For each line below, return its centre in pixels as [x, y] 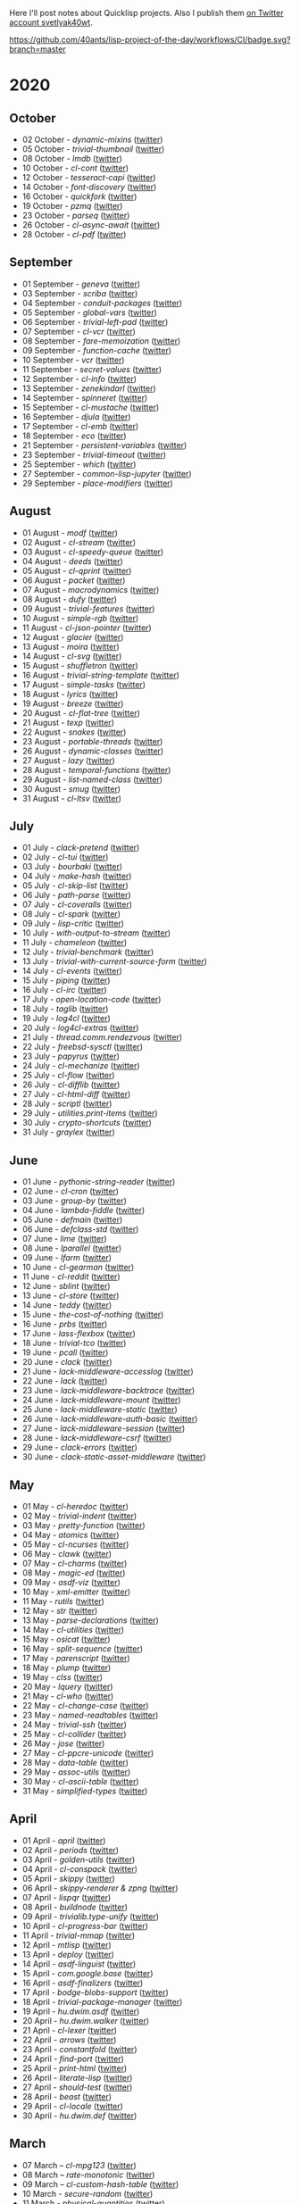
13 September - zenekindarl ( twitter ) [89, 388]
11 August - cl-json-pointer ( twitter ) [87, 628]
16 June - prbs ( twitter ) [65, 1324]
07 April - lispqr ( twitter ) [67, 1897]
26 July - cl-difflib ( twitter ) [71, 1085]
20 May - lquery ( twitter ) [67, 1687]
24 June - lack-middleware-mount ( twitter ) [101, 1400]
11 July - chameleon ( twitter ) [75, 943]
